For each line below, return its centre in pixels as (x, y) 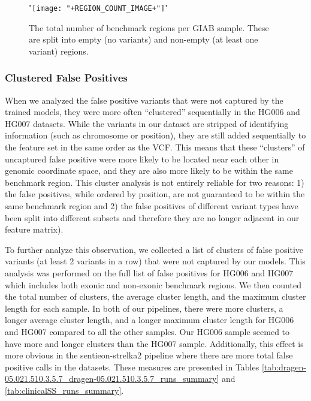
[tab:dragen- (284, 367)
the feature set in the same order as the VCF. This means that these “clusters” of (155, 147)
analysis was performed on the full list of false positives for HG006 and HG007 (149, 272)
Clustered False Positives (67, 78)
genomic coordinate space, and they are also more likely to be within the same (149, 171)
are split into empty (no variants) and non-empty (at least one (144, 39)
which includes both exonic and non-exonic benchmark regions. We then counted (153, 284)
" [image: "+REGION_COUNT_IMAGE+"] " (99, 7)
